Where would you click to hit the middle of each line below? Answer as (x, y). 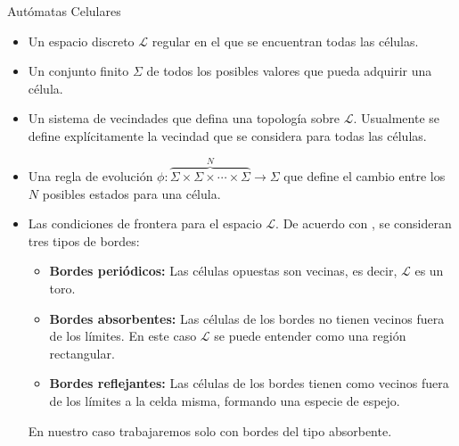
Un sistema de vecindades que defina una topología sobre (184, 118)
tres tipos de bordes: (84, 240)
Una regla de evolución (90, 176)
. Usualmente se (396, 118)
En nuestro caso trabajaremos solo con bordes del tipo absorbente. (210, 430)
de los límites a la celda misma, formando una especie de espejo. (225, 400)
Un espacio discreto (81, 41)
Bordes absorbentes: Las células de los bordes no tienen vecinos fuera (247, 318)
